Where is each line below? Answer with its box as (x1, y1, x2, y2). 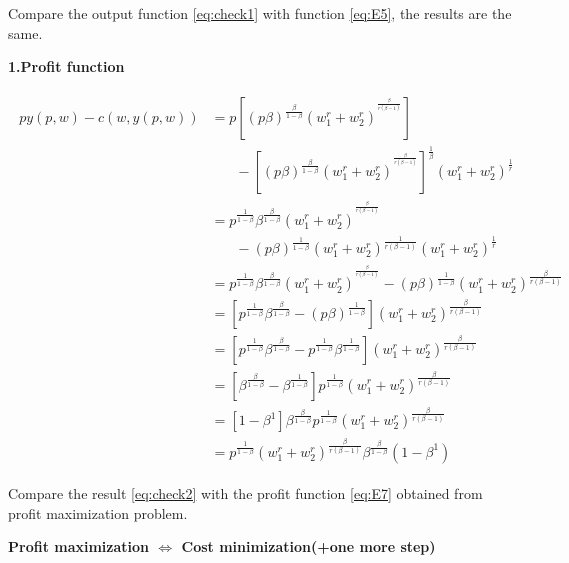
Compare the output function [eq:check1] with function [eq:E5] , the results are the (8, 3, 512, 23)
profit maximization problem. (8, 502, 188, 523)
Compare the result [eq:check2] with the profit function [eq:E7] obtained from (8, 482, 483, 503)
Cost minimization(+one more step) (181, 536, 436, 557)
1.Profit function (8, 56, 125, 77)
